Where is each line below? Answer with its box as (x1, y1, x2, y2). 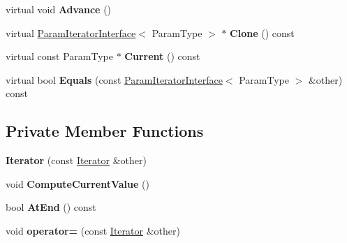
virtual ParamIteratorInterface (6, 25, 136, 40)
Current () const (124, 49, 200, 64)
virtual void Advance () (6, 2, 112, 16)
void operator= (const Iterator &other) (6, 223, 180, 237)
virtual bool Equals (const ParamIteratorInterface (6, 72, 223, 87)
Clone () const (230, 25, 295, 40)
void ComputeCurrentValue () (6, 176, 149, 191)
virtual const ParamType (6, 49, 113, 64)
